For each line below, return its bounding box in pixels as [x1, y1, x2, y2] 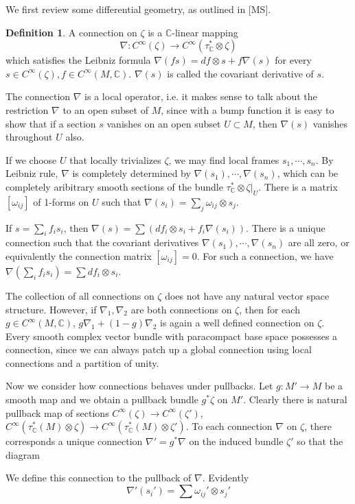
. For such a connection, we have [196, 248, 334, 263]
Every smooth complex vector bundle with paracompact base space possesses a [5, 328, 338, 343]
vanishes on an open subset [106, 116, 221, 130]
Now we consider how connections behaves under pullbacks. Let [5, 379, 273, 393]
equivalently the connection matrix [5, 248, 152, 263]
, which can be [277, 166, 339, 180]
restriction [5, 102, 49, 117]
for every [275, 53, 312, 67]
